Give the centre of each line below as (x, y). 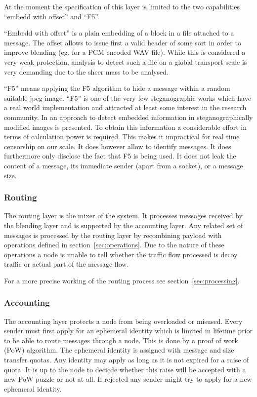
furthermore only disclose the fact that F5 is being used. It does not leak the (120, 156)
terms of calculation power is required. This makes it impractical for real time (122, 137)
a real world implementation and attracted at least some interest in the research (125, 107)
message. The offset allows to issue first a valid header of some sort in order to (123, 42)
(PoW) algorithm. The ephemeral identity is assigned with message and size (119, 350)
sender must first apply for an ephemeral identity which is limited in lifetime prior (128, 331)
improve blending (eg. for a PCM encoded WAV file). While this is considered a (125, 52)
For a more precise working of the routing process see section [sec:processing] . (122, 280)
